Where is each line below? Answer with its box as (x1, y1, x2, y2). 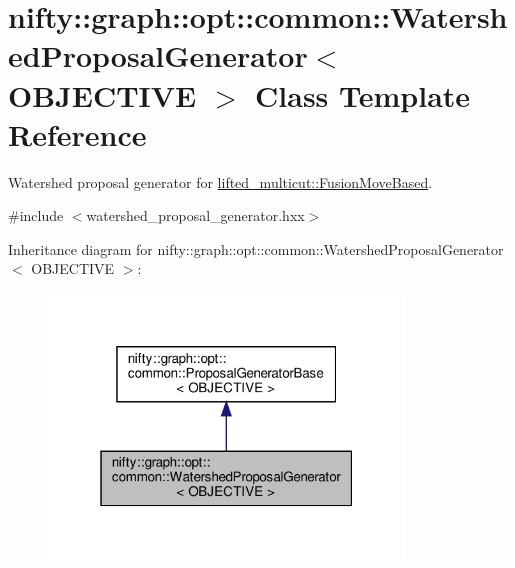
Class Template (255, 74, 471, 115)
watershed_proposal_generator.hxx (86, 205, 305, 226)
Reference (8, 113, 147, 154)
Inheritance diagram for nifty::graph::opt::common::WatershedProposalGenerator (8, 238, 504, 259)
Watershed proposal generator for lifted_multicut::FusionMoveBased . (8, 171, 433, 192)
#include (8, 205, 64, 226)
